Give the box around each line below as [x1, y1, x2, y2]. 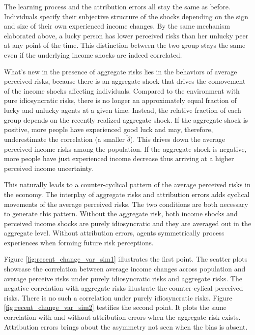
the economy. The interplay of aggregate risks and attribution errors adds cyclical [4, 189, 250, 199]
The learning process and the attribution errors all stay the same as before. [4, 1, 230, 11]
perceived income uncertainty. [4, 163, 93, 173]
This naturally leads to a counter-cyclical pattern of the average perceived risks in [4, 179, 251, 190]
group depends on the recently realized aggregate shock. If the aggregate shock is [4, 114, 248, 125]
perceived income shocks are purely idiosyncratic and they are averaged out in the [4, 218, 251, 228]
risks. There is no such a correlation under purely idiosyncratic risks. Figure [4, 292, 232, 302]
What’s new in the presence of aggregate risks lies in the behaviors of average [4, 66, 237, 76]
